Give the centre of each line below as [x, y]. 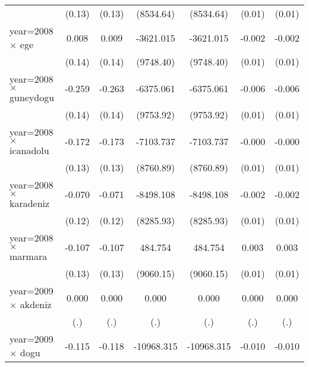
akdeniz [36, 304]
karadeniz [30, 203]
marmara [29, 256]
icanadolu [29, 150]
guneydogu [32, 97]
